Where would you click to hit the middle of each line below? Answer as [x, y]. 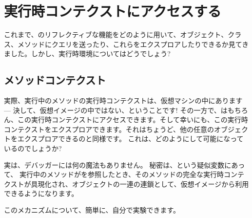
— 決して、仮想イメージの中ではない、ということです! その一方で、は [116, 110]
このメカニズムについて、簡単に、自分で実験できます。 [92, 210]
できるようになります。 [41, 193]
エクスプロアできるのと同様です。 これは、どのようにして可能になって [130, 139]
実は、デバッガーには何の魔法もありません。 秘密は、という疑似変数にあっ [125, 164]
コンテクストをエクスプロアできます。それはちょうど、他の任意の [109, 129]
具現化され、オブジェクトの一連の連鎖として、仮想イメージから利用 [140, 184]
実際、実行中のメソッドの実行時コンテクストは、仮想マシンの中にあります [123, 100]
